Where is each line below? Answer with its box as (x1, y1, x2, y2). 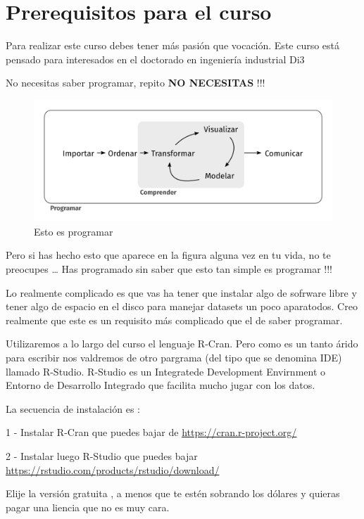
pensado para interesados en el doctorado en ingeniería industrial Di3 (6, 51, 305, 66)
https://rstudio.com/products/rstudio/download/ (6, 462, 220, 477)
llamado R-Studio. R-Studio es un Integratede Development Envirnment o (6, 364, 326, 378)
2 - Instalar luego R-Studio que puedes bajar (6, 448, 198, 463)
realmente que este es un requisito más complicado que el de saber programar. (6, 312, 343, 327)
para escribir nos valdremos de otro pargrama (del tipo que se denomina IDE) (6, 350, 342, 364)
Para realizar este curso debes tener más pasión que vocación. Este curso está (6, 38, 340, 53)
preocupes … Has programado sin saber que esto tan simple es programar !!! (6, 262, 333, 276)
